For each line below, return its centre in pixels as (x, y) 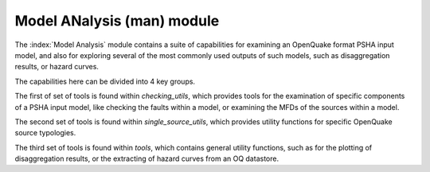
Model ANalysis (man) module (117, 21)
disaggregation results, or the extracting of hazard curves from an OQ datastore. (147, 158)
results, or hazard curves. (57, 67)
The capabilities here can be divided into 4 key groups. (105, 81)
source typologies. (45, 133)
